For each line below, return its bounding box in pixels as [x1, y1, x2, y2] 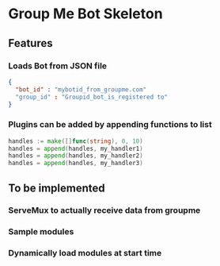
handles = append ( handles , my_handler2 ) [8, 152, 144, 160]
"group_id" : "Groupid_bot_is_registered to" [15, 93, 169, 101]
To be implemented [8, 181, 105, 195]
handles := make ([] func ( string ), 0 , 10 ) [8, 137, 144, 145]
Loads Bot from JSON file [8, 60, 108, 71]
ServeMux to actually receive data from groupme [8, 205, 201, 216]
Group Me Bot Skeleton [8, 5, 164, 23]
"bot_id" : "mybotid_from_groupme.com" [15, 85, 147, 94]
